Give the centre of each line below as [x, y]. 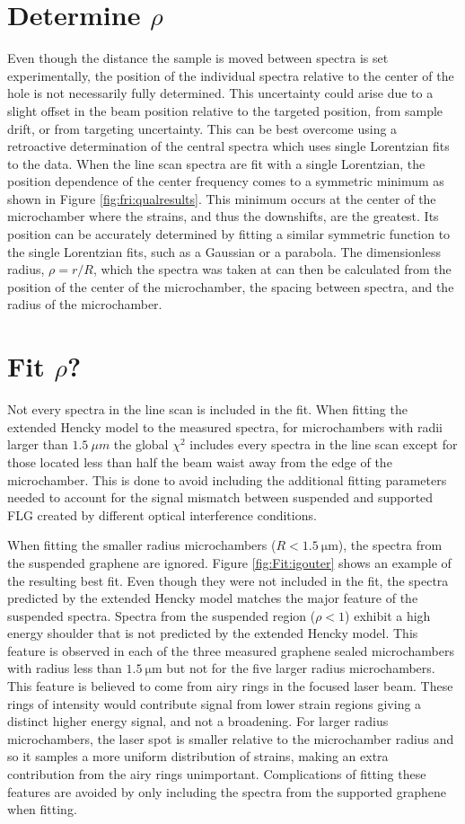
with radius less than [65, 668]
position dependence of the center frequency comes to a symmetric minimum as [226, 181]
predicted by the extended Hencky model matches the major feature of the [213, 598]
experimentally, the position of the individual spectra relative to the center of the [231, 75]
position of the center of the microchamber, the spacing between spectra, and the [231, 286]
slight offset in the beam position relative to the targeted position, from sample [225, 110]
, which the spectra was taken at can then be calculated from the [272, 269]
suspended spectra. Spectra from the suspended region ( [162, 615]
